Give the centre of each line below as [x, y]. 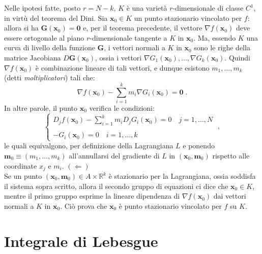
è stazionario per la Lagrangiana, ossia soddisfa [182, 176]
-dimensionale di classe [208, 8]
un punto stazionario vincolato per [188, 18]
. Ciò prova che [84, 205]
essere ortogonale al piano [44, 37]
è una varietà [147, 8]
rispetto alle [231, 155]
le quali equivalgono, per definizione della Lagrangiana [89, 146]
